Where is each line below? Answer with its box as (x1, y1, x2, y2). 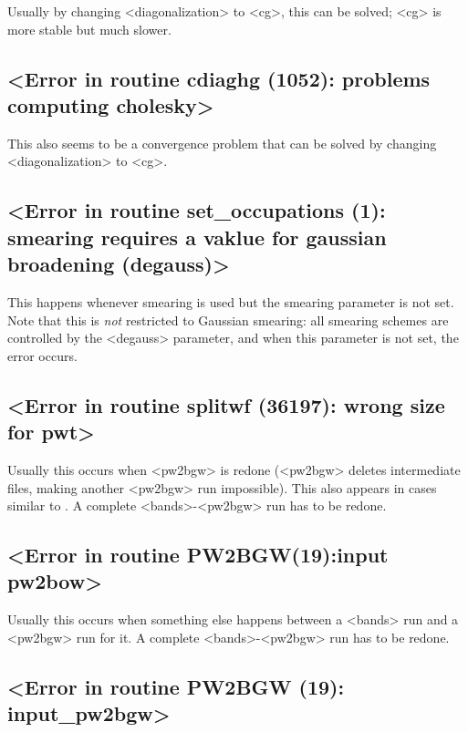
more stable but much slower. (7, 19, 172, 38)
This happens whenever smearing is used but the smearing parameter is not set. (7, 292, 454, 311)
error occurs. (7, 345, 78, 365)
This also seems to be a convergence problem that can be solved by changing (7, 133, 437, 152)
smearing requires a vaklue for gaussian (7, 222, 387, 251)
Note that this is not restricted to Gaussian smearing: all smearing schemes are (7, 310, 449, 329)
